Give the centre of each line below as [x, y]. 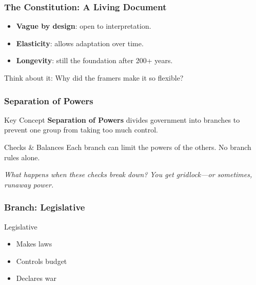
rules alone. [22, 157]
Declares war [36, 278]
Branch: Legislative [45, 207]
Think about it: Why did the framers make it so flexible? [94, 78]
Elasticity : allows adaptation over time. [80, 43]
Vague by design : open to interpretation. [84, 26]
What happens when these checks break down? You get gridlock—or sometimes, [128, 174]
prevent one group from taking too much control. [81, 130]
